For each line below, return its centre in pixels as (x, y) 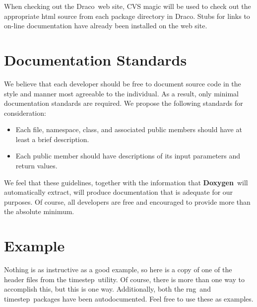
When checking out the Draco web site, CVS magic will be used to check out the (128, 6)
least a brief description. (52, 139)
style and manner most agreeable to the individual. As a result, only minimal (121, 93)
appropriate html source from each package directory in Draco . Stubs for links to (127, 16)
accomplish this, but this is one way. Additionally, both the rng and (107, 289)
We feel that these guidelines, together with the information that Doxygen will (126, 182)
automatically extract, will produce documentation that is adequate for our (119, 192)
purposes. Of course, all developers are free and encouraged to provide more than (127, 201)
